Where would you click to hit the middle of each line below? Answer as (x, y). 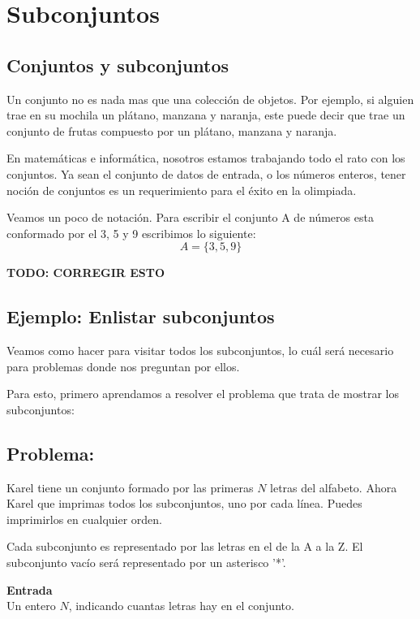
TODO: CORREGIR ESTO (86, 273)
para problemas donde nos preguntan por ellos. (123, 366)
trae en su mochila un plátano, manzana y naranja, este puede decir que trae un (206, 115)
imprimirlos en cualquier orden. (84, 519)
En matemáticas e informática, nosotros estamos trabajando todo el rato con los (206, 158)
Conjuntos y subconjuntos (118, 65)
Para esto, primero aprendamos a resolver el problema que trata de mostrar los (203, 394)
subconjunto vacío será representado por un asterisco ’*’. (146, 563)
